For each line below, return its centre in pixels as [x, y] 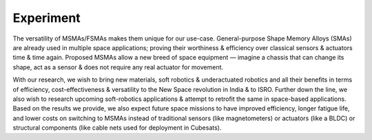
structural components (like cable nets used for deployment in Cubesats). [117, 128]
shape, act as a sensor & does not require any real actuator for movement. [118, 67]
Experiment [46, 18]
